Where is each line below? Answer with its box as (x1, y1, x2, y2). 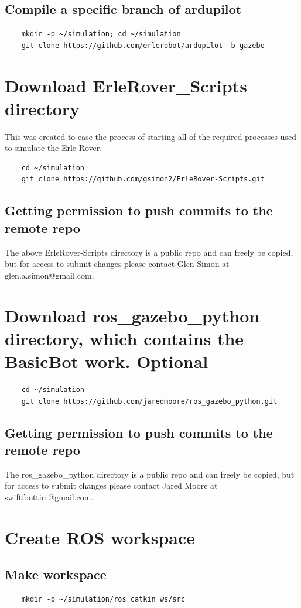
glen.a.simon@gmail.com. (5, 269, 94, 281)
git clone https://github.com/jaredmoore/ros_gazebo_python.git (21, 397, 278, 406)
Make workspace (5, 565, 107, 583)
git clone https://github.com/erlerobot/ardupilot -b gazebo (21, 41, 265, 50)
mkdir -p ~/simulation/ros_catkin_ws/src (21, 595, 185, 604)
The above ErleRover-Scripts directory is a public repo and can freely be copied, (5, 246, 293, 258)
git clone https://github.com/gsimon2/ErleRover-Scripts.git (21, 175, 265, 184)
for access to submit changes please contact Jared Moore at (5, 479, 218, 492)
